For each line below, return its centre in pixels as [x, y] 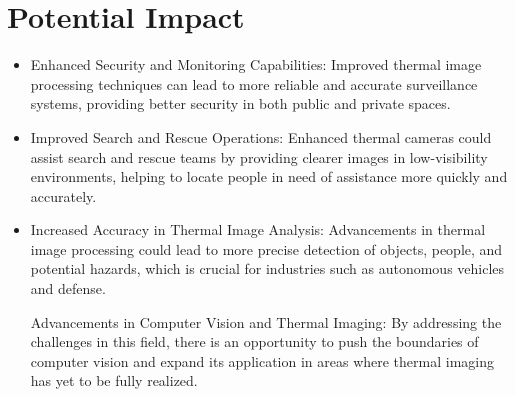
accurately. [63, 195]
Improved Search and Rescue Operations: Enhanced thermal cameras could [261, 136]
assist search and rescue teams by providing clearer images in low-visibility [259, 156]
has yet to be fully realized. [114, 380]
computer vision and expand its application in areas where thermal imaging [262, 360]
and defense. [68, 288]
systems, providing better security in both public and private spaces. [240, 103]
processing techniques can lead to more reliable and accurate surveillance [254, 83]
